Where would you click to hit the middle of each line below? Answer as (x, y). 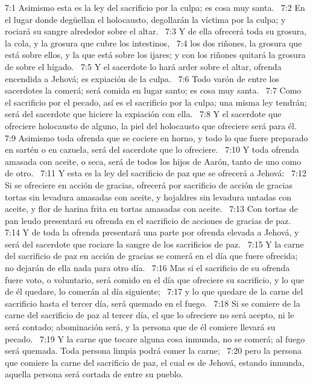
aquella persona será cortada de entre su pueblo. (94, 374)
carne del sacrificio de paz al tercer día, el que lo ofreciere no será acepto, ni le (150, 315)
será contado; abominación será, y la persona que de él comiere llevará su (140, 327)
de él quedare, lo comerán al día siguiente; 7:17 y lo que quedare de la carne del (154, 291)
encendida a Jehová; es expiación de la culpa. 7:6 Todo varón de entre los (142, 78)
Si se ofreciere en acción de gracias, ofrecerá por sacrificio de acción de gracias (149, 184)
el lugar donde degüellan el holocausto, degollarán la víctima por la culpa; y (145, 19)
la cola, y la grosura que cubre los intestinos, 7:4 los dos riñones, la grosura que (153, 43)
